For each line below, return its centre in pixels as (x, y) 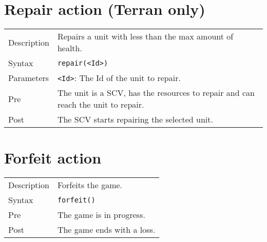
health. (70, 48)
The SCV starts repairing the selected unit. (135, 119)
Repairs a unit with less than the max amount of (145, 36)
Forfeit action (53, 158)
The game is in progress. (101, 215)
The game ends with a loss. (106, 230)
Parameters (29, 78)
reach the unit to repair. (101, 105)
